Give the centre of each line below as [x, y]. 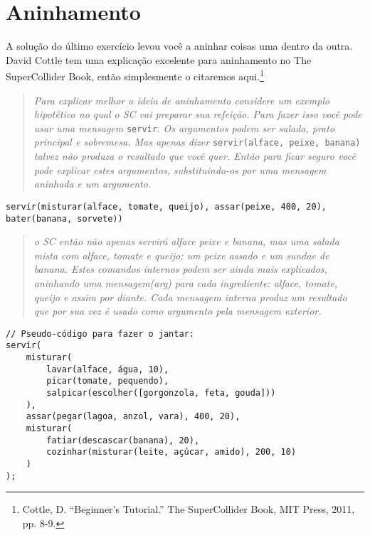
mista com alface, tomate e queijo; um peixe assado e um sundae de [181, 255]
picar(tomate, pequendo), [108, 381]
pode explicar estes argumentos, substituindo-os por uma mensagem [180, 169]
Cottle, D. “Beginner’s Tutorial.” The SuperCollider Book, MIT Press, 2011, [189, 509]
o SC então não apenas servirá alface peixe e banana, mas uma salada [186, 241]
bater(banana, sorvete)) [64, 218]
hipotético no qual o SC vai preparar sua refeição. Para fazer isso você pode [198, 114]
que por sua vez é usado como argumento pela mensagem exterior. [178, 311]
